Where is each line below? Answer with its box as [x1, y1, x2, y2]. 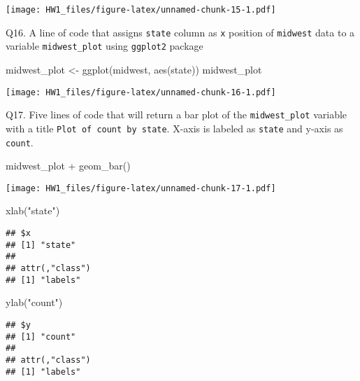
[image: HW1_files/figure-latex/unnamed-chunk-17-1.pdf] [6, 183, 276, 193]
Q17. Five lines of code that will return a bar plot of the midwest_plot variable [6, 107, 347, 122]
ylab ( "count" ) [6, 295, 63, 310]
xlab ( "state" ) [6, 203, 60, 218]
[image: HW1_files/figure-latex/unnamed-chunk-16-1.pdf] [6, 87, 276, 97]
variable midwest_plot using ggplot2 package [6, 39, 203, 53]
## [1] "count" [6, 331, 76, 342]
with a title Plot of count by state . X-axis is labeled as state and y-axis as [6, 120, 343, 135]
